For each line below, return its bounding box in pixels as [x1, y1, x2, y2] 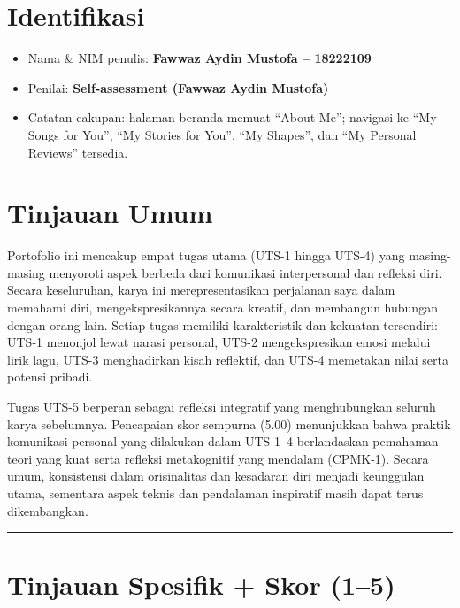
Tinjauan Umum [7, 195, 213, 231]
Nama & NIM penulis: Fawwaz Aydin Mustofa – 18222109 [27, 49, 372, 67]
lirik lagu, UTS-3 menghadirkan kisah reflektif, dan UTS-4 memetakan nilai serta [7, 350, 448, 368]
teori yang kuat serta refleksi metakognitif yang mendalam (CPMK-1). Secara [7, 449, 429, 467]
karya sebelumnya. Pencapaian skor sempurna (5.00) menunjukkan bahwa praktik [7, 414, 451, 433]
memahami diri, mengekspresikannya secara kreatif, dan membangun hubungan [7, 298, 438, 316]
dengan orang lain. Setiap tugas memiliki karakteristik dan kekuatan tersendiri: [7, 315, 438, 334]
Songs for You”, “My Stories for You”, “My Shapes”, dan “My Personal [27, 125, 417, 143]
